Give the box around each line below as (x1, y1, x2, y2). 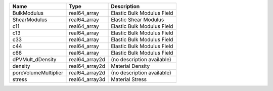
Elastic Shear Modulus (111, 16, 164, 23)
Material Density (111, 63, 150, 69)
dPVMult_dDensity (12, 56, 57, 63)
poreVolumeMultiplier (12, 69, 63, 76)
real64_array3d (69, 76, 106, 83)
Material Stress (111, 76, 147, 83)
